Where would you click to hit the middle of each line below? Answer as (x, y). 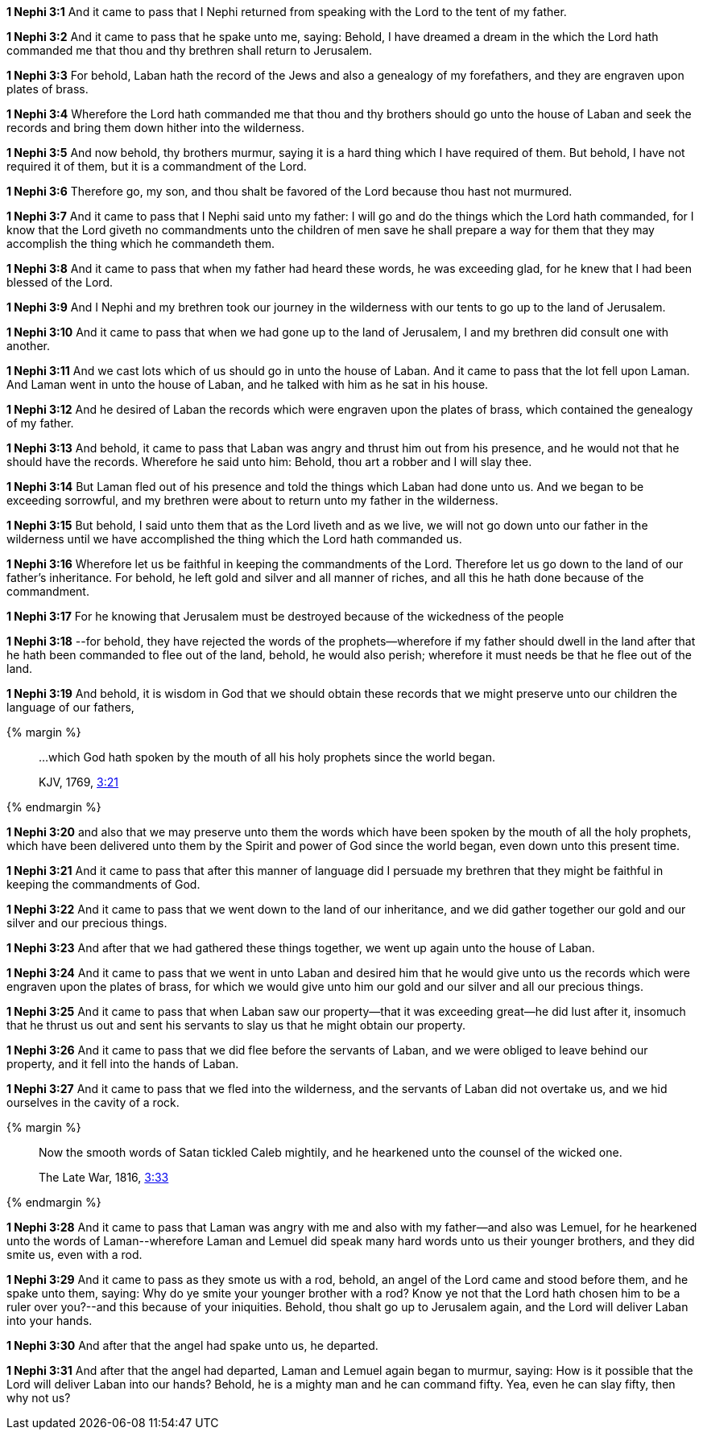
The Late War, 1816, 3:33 (104, 1177)
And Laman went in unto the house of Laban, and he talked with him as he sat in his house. (248, 384)
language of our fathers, (70, 707)
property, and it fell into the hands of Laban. (123, 1064)
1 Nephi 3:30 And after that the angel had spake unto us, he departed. (192, 1345)
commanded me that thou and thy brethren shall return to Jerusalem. (190, 50)
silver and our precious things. (87, 923)
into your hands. (50, 1320)
